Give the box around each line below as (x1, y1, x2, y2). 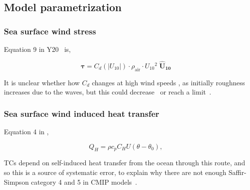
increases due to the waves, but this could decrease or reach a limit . (4, 87, 211, 97)
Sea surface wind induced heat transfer (4, 107, 159, 119)
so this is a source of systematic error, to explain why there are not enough (4, 167, 227, 177)
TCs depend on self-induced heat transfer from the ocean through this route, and (4, 158, 245, 168)
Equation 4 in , (4, 127, 49, 137)
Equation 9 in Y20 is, (4, 44, 71, 54)
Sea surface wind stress (4, 25, 96, 37)
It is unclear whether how (4, 77, 80, 87)
